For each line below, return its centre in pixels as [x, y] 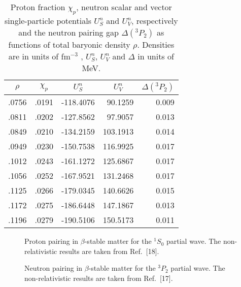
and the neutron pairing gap [68, 33]
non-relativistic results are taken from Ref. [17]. [99, 278]
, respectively [154, 21]
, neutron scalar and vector [124, 7]
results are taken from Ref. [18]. [109, 251]
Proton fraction [38, 7]
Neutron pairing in [54, 268]
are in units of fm [39, 56]
